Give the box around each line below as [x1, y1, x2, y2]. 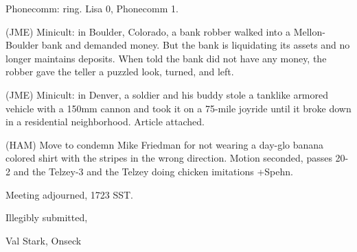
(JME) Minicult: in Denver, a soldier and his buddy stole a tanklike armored [5, 87, 329, 101]
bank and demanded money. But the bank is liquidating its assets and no [41, 38, 350, 52]
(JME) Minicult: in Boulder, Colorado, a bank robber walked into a [5, 24, 290, 38]
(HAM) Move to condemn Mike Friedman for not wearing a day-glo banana [5, 137, 324, 151]
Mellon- [293, 24, 325, 38]
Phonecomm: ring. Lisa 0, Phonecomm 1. [5, 1, 178, 15]
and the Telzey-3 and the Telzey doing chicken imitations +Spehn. [13, 164, 293, 178]
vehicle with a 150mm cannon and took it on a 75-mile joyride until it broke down [5, 101, 352, 115]
